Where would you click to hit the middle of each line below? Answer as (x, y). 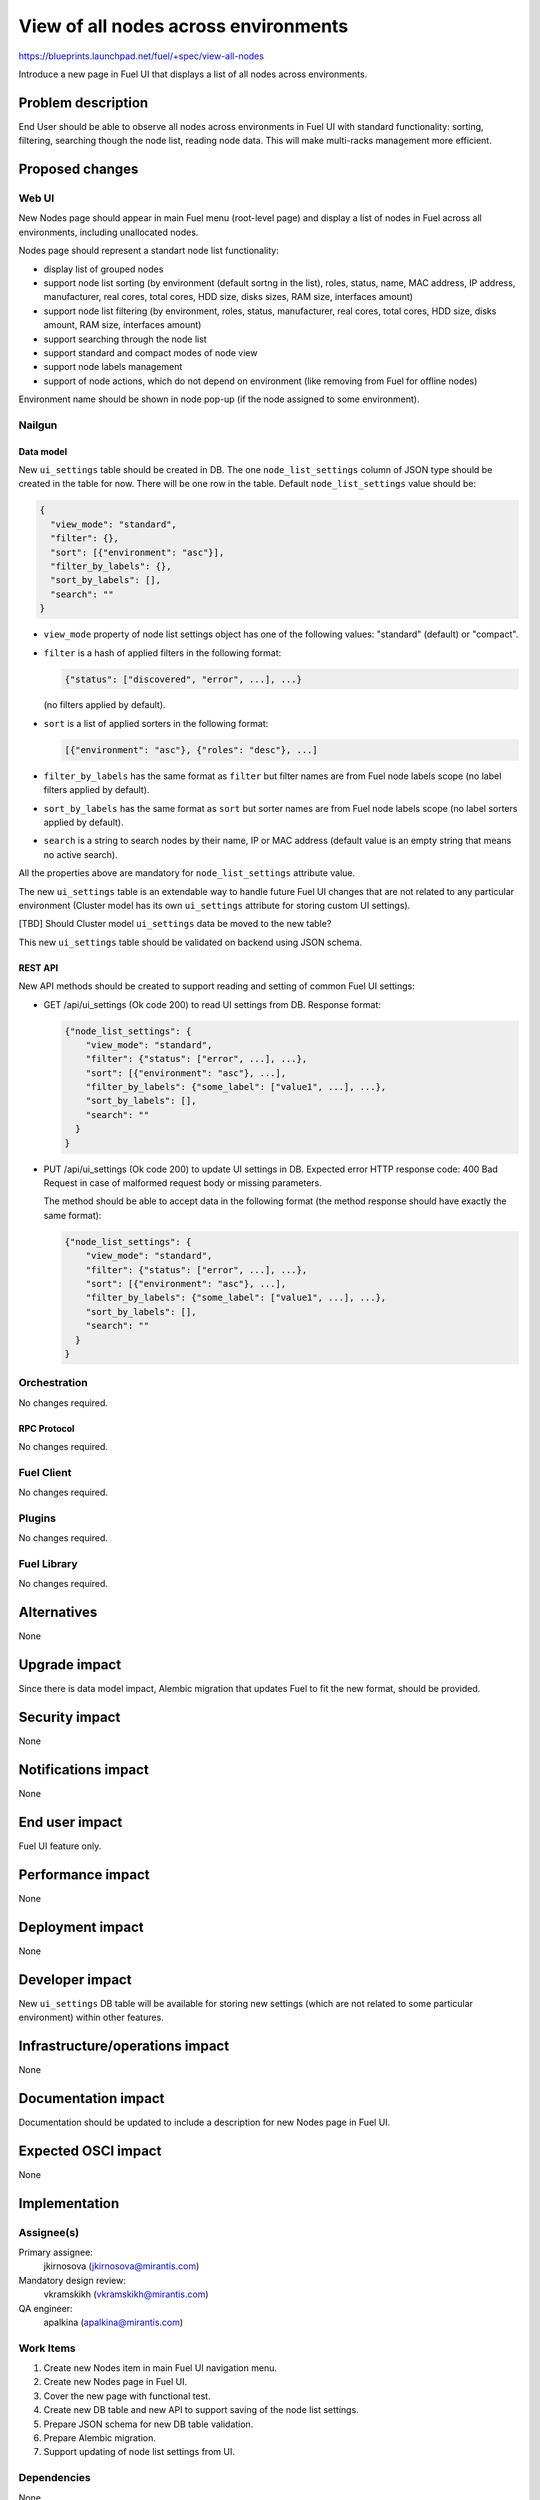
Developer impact (75, 1979)
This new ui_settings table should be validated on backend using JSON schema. (190, 942)
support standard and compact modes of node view (150, 352)
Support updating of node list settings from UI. (139, 2452)
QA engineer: (46, 2308)
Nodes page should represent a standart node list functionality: (149, 251)
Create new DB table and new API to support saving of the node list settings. (201, 2410)
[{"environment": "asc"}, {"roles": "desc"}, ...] (191, 749)
